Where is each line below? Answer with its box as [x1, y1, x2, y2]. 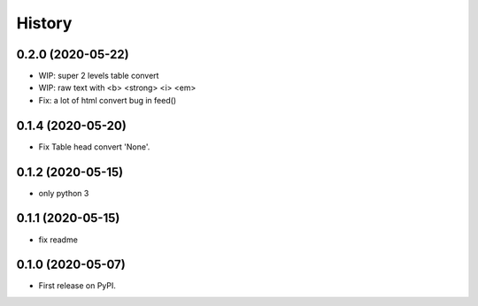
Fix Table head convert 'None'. [38, 142, 150, 152]
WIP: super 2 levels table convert [38, 71, 159, 81]
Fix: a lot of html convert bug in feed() [38, 95, 177, 105]
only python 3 [38, 187, 89, 198]
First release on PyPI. [38, 280, 117, 291]
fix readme [38, 234, 79, 245]
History [16, 13, 73, 33]
